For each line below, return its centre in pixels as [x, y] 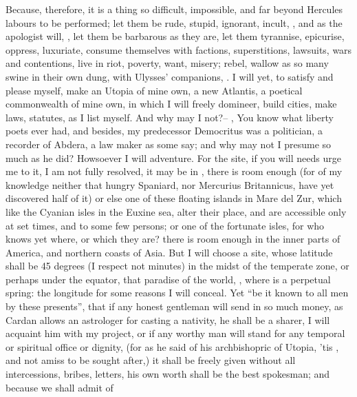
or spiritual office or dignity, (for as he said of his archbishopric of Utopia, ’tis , [172, 346]
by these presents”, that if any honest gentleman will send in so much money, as [174, 306]
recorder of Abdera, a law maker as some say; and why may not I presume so [169, 144]
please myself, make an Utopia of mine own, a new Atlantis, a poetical [154, 90]
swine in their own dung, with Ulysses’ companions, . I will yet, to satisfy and [170, 76]
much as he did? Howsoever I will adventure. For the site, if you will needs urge [173, 157]
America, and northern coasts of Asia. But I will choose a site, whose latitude [169, 252]
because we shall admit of [60, 387]
